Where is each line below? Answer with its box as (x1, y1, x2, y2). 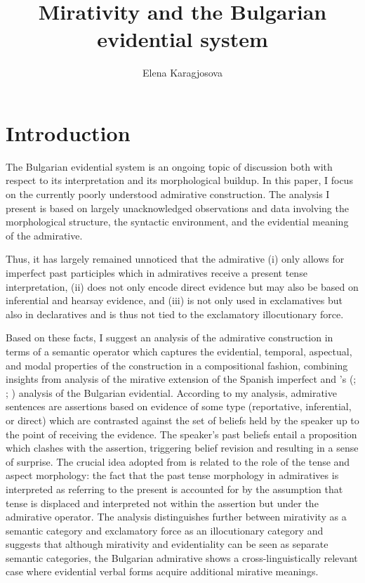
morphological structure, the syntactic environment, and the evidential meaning (6, 214, 349, 229)
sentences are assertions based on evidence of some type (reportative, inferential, (6, 399, 352, 414)
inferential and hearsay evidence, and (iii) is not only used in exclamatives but (6, 293, 343, 308)
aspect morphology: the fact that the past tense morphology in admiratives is (6, 468, 339, 483)
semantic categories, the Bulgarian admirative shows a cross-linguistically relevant (6, 550, 358, 565)
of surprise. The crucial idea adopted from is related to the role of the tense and (6, 454, 350, 469)
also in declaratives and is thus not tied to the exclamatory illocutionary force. (6, 306, 344, 321)
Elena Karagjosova (142, 65, 223, 80)
